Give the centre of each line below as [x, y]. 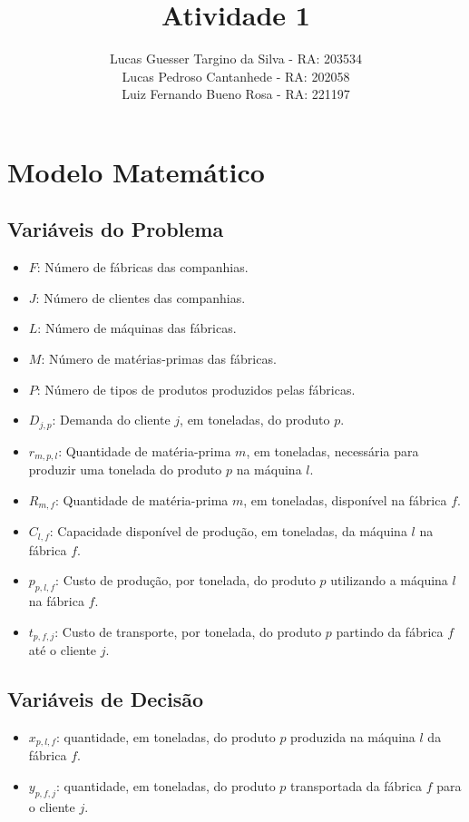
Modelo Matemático [136, 171]
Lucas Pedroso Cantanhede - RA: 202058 [236, 76]
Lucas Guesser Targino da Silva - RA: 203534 [236, 59]
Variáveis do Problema [116, 229]
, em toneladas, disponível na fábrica [345, 499]
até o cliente [63, 650]
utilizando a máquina [389, 580]
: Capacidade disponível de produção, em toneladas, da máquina [228, 531]
